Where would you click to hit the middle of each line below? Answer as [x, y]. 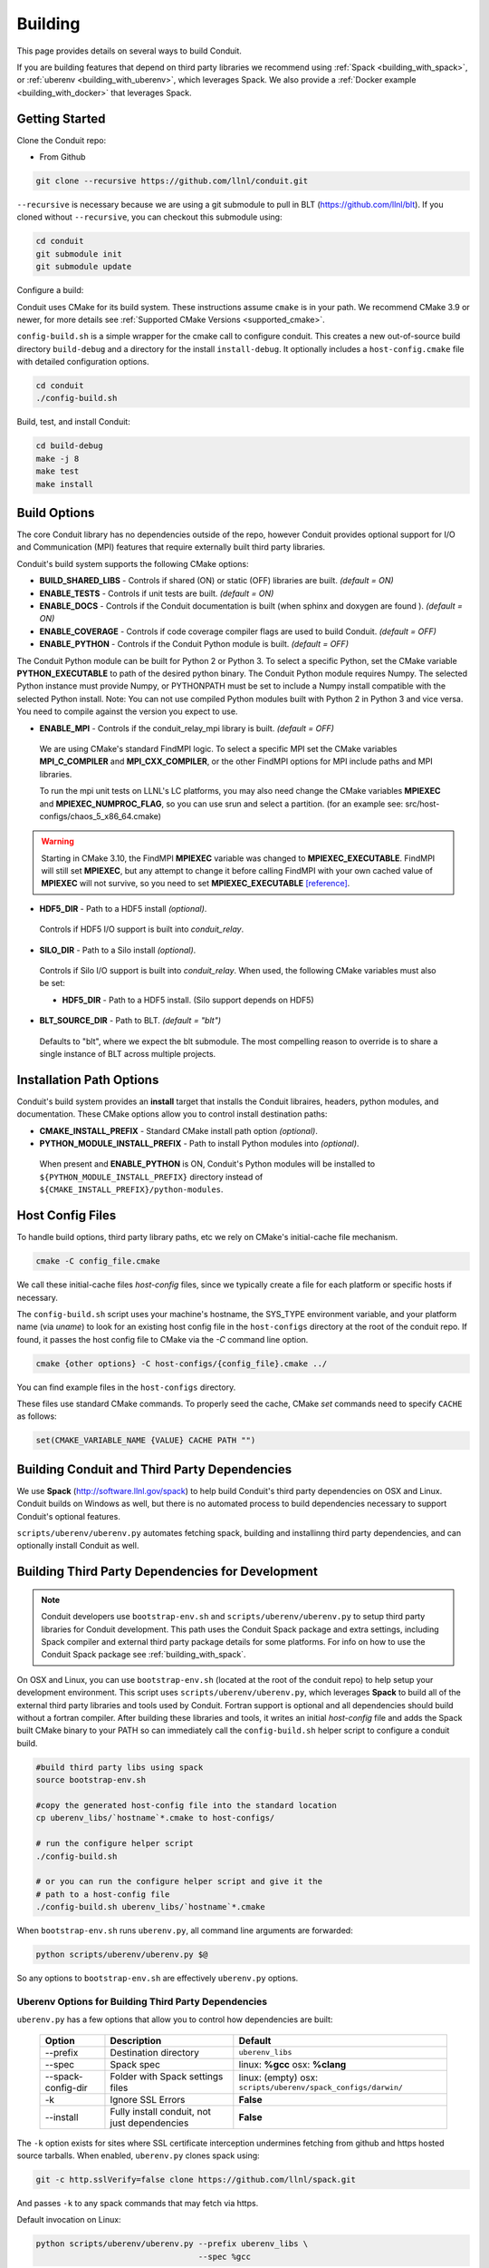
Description [136, 2040]
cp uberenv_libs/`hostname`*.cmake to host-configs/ [155, 1818]
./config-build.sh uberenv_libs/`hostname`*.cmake [151, 1907]
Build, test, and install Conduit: [73, 422]
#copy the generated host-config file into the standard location [186, 1805]
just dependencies [149, 2123]
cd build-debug [69, 446]
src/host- [422, 804]
